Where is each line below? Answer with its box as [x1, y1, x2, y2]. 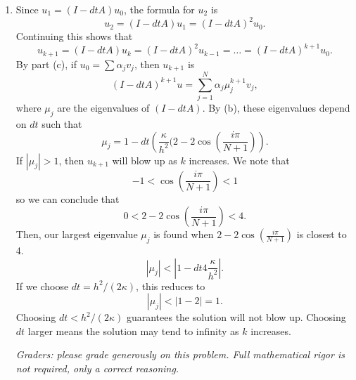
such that [42, 117, 82, 131]
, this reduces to [136, 278, 205, 293]
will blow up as [112, 152, 177, 167]
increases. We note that [189, 152, 290, 167]
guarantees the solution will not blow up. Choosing [126, 310, 346, 325]
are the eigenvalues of [57, 100, 150, 115]
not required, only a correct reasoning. [15, 360, 179, 375]
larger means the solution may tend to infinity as [27, 323, 239, 338]
